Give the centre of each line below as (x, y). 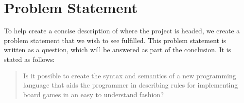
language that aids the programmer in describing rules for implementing (131, 85)
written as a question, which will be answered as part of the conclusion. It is (118, 50)
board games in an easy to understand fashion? (93, 94)
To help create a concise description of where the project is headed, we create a (122, 31)
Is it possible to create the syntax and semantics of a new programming (130, 75)
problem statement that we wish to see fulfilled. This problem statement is (115, 40)
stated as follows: (29, 59)
